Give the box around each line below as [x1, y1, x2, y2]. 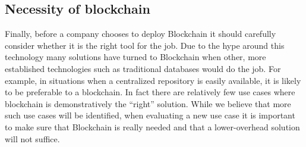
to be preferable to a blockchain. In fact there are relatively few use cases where [5, 86, 295, 98]
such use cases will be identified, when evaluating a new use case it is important [5, 109, 295, 121]
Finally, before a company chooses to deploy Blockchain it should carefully [5, 27, 276, 40]
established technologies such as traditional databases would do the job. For [5, 62, 281, 74]
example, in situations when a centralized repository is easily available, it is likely [5, 74, 301, 86]
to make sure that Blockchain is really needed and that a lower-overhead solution [5, 120, 300, 133]
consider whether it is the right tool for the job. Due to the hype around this [5, 39, 285, 51]
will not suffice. [5, 132, 60, 145]
